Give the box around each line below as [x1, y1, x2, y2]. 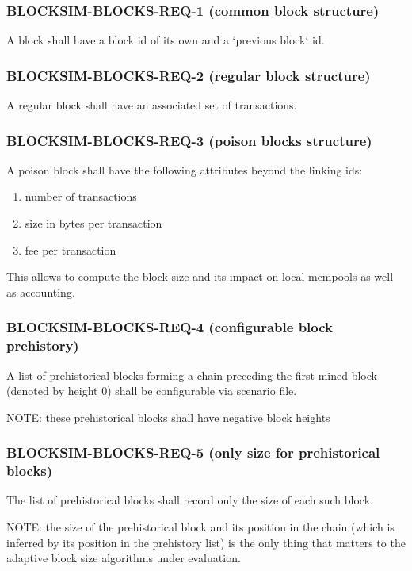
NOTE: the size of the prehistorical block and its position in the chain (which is [6, 519, 395, 535]
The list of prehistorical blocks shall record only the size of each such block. [6, 492, 373, 508]
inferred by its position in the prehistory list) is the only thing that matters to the [6, 534, 406, 550]
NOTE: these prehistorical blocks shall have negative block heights [6, 408, 330, 425]
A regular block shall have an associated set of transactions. [6, 97, 297, 113]
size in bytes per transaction [25, 215, 162, 232]
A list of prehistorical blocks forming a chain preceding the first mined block [6, 366, 377, 383]
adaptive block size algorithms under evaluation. [6, 550, 241, 566]
